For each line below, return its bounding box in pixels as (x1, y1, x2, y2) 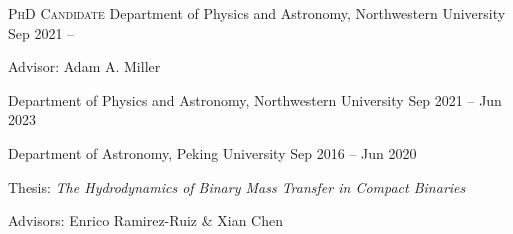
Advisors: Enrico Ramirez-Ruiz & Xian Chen (8, 210, 284, 231)
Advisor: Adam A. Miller (8, 56, 161, 77)
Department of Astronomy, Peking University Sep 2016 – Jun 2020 (8, 142, 417, 163)
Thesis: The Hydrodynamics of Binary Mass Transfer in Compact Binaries (8, 176, 466, 197)
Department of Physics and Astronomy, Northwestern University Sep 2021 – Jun (8, 89, 502, 110)
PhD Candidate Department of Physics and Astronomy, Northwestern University (8, 3, 506, 23)
